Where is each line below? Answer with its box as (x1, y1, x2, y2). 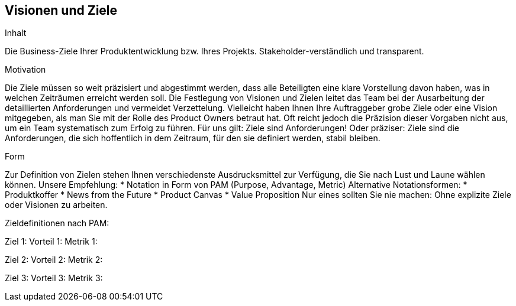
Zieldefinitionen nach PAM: (5, 218, 109, 229)
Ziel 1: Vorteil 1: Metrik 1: (5, 236, 98, 247)
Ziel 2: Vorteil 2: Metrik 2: (5, 255, 103, 265)
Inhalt (5, 28, 27, 38)
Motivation (5, 64, 46, 75)
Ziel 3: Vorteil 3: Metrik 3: (5, 273, 103, 284)
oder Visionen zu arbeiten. (5, 200, 108, 210)
